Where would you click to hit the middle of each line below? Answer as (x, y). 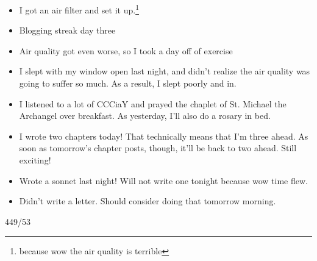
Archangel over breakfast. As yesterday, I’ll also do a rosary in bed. (145, 116)
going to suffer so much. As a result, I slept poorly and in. (128, 83)
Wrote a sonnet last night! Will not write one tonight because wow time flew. (163, 180)
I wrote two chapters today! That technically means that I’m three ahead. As (164, 136)
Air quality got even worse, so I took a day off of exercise (126, 50)
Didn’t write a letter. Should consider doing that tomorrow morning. (148, 201)
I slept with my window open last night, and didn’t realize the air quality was (165, 71)
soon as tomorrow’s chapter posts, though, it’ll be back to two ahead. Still (158, 148)
